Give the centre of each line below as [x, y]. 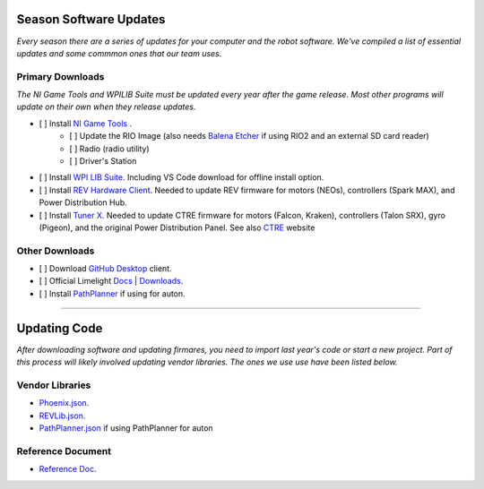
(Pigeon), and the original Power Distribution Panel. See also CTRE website [177, 227]
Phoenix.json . [64, 403]
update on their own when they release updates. [106, 107]
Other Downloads [56, 251]
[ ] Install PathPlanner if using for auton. [112, 293]
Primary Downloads [60, 76]
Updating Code [60, 328]
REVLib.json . [62, 416]
